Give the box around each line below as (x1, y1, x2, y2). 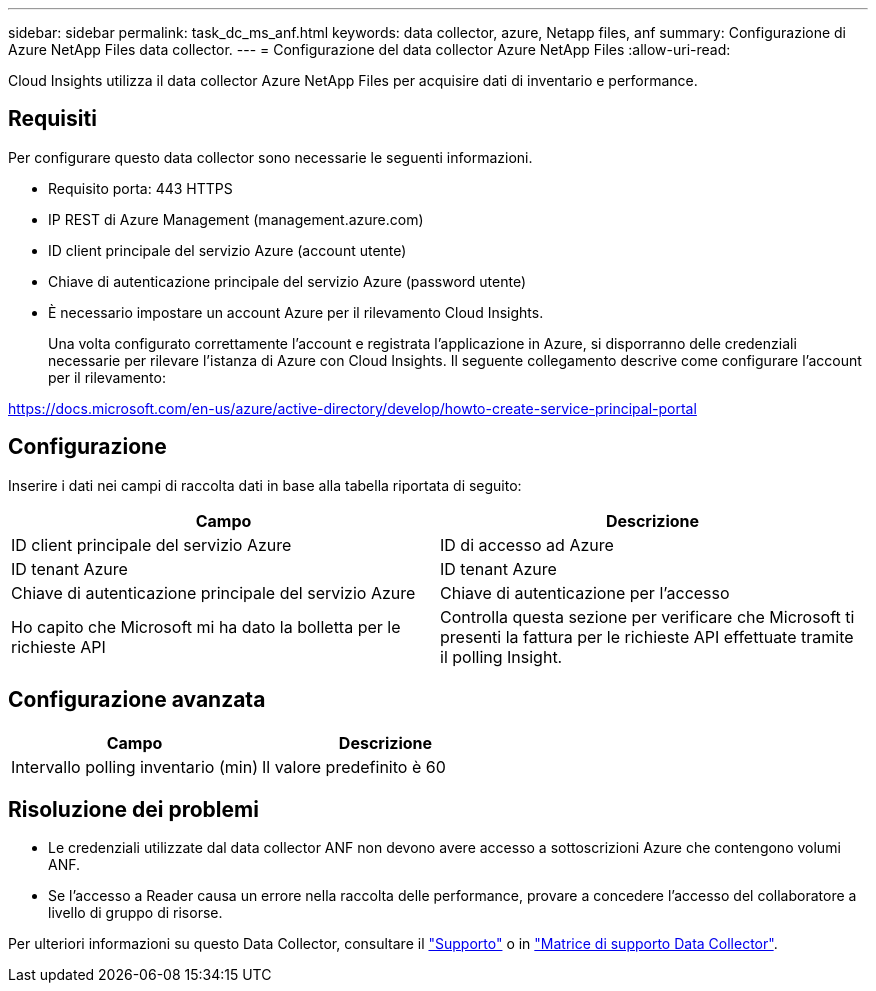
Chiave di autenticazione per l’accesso (440, 582, 730, 603)
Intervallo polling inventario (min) (11, 756, 258, 777)
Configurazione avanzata (8, 687, 266, 713)
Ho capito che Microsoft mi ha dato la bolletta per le (11, 616, 401, 637)
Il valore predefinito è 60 (261, 756, 446, 777)
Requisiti (8, 106, 97, 132)
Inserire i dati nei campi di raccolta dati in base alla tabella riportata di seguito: (8, 476, 522, 494)
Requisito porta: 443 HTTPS (48, 179, 233, 197)
